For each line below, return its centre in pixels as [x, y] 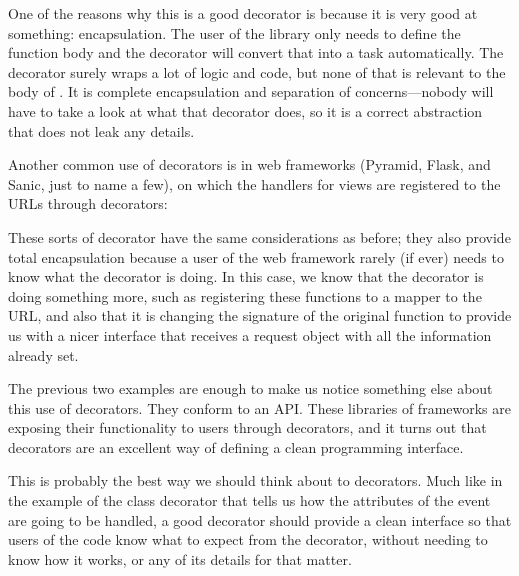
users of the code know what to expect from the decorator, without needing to [248, 539]
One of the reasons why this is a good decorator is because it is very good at [243, 13]
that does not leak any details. [101, 130]
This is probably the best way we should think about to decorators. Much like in [255, 480]
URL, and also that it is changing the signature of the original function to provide [260, 315]
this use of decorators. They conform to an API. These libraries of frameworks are [259, 407]
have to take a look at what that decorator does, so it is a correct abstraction [245, 110]
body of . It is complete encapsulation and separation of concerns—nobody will [251, 91]
